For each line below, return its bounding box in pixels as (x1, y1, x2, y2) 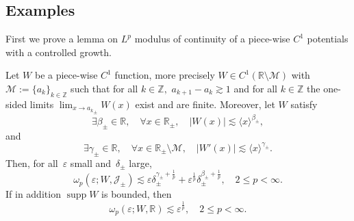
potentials (307, 31, 349, 46)
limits (29, 96, 54, 111)
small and (70, 155, 112, 170)
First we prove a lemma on (5, 31, 118, 46)
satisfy (290, 96, 318, 111)
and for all (233, 81, 277, 95)
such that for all (71, 81, 138, 95)
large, (129, 155, 152, 170)
